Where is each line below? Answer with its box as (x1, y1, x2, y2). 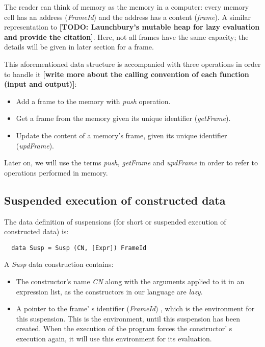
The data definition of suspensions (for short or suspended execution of (4, 216, 226, 227)
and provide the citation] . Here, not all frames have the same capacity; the (4, 31, 249, 42)
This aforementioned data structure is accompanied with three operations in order (4, 58, 261, 69)
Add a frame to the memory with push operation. (16, 95, 171, 106)
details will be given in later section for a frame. (4, 41, 154, 52)
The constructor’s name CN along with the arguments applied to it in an (16, 276, 245, 286)
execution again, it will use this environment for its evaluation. (16, 333, 212, 343)
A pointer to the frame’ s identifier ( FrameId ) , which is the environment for (16, 303, 255, 314)
